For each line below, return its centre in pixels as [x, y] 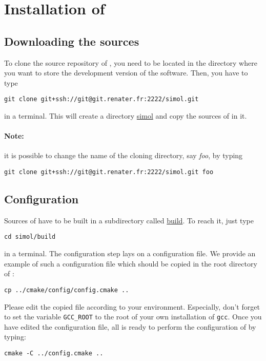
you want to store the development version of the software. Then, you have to [126, 73]
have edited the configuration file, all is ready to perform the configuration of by [130, 326]
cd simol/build [30, 237]
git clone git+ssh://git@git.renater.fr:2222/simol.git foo [109, 172]
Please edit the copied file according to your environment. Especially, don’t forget [132, 306]
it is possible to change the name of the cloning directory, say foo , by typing [124, 155]
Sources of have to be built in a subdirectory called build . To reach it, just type [129, 220]
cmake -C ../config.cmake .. [54, 353]
